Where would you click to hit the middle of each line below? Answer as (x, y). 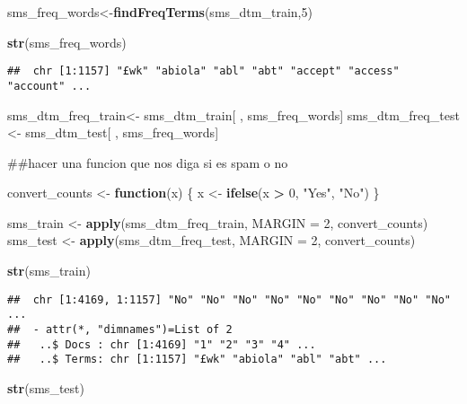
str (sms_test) (46, 387)
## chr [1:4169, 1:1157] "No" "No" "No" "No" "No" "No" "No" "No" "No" (229, 299)
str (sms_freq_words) (67, 42)
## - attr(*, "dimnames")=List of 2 (120, 329)
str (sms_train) (49, 271)
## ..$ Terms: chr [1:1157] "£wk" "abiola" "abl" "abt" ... (197, 360)
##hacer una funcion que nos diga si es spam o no (148, 162)
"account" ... (49, 86)
